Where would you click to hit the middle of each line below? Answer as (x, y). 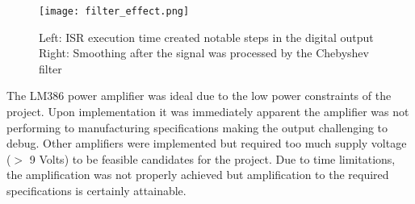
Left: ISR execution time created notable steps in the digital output (206, 37)
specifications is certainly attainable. (96, 190)
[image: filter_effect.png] (114, 11)
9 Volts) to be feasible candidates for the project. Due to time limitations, (212, 158)
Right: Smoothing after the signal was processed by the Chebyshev (204, 53)
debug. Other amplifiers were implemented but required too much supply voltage (207, 143)
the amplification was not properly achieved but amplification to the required (198, 175)
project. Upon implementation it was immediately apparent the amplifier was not (208, 112)
